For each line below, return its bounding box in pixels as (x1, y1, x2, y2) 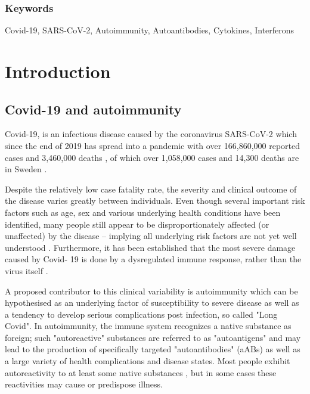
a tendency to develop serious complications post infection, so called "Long (5, 308, 278, 320)
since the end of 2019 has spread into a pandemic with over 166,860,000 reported (5, 139, 300, 151)
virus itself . (5, 264, 48, 277)
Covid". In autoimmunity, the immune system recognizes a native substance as (5, 319, 292, 332)
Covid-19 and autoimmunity (5, 100, 182, 118)
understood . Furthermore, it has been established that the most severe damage (5, 241, 296, 253)
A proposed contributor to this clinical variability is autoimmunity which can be (5, 284, 298, 297)
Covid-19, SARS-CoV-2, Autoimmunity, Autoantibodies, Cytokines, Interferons (5, 24, 294, 36)
